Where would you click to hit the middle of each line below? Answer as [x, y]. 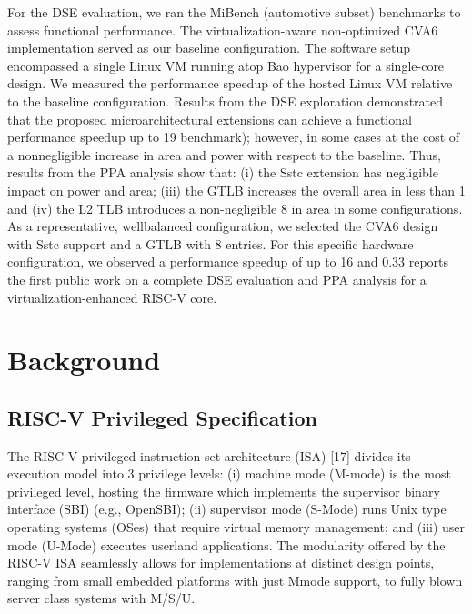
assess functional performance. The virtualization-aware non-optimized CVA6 [223, 30]
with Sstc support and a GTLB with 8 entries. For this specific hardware [211, 243]
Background [84, 360]
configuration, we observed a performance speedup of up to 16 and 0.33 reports [228, 262]
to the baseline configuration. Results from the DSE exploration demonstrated [226, 101]
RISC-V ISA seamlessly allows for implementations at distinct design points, [221, 563]
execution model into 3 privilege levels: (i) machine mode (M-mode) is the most [229, 473]
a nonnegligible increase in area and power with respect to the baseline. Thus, [224, 154]
